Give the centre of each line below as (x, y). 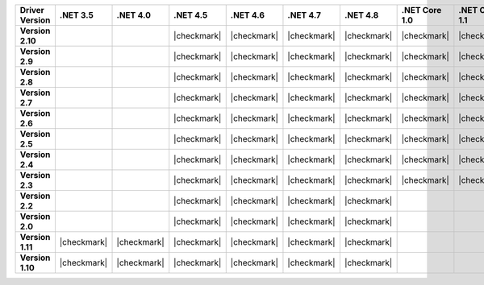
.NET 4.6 (248, 15)
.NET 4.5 (191, 15)
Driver (32, 10)
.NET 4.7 (305, 15)
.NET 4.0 (134, 15)
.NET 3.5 (77, 15)
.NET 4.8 (361, 15)
